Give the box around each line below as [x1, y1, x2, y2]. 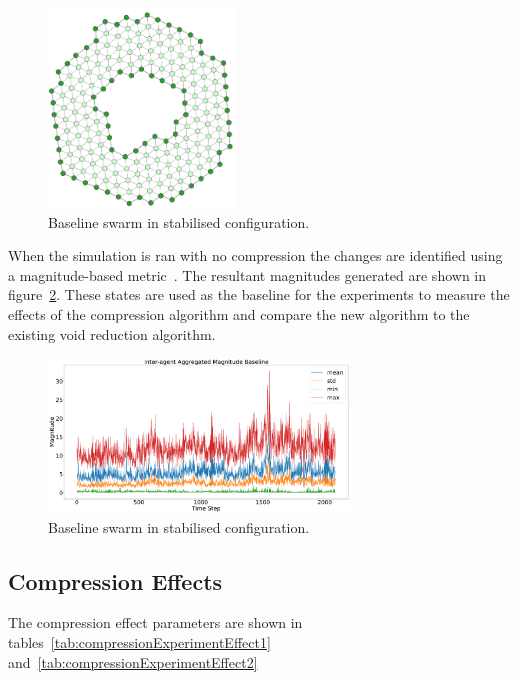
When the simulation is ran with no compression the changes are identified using [8, 245, 503, 266]
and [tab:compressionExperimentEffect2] [8, 651, 258, 672]
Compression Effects [8, 565, 223, 596]
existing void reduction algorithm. [8, 323, 216, 344]
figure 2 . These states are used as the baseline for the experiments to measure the [8, 284, 510, 305]
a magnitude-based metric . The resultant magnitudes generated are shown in [8, 264, 487, 285]
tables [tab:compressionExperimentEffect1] [8, 631, 271, 652]
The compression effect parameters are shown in [8, 612, 303, 633]
